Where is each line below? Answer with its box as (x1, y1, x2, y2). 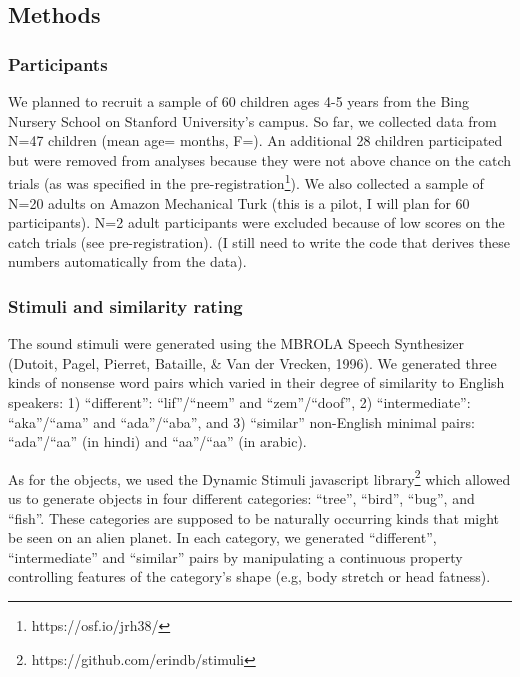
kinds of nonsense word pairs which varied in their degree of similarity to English (8, 372, 505, 393)
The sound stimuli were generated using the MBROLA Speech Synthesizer (8, 333, 464, 354)
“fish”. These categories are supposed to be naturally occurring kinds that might (8, 507, 500, 528)
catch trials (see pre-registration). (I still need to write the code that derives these (8, 231, 510, 252)
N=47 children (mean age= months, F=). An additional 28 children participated (8, 130, 503, 151)
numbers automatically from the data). (8, 251, 247, 272)
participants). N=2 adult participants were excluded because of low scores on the (8, 212, 505, 233)
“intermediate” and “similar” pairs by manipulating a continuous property (8, 546, 463, 567)
